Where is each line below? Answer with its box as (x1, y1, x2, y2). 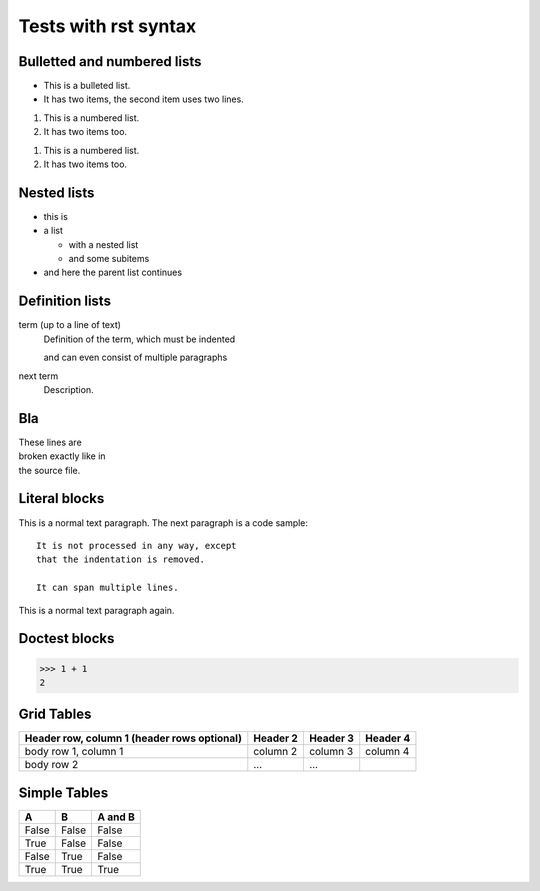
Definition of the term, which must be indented (43, 333, 236, 345)
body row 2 (24, 758, 79, 772)
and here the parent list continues (43, 266, 183, 279)
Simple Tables (18, 784, 109, 801)
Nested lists (18, 184, 95, 201)
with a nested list (68, 238, 139, 250)
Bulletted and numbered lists (18, 53, 202, 70)
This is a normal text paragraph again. (18, 604, 175, 616)
